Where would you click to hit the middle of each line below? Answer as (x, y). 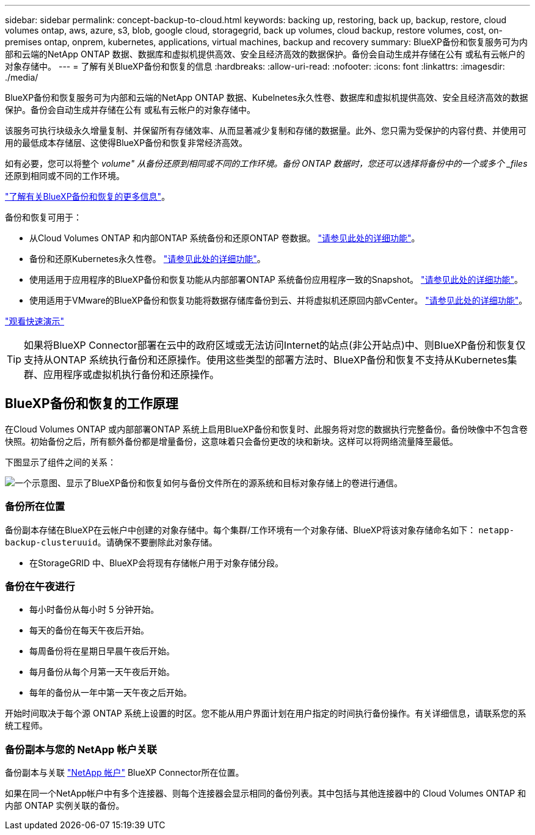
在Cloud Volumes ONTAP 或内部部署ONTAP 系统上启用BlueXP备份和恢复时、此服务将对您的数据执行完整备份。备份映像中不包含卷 (266, 429)
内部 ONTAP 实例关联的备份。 (65, 806)
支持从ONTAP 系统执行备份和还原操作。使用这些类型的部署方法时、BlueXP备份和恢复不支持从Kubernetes (266, 360)
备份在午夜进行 (40, 586)
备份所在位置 (35, 507)
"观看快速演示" (35, 321)
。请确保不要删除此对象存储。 (157, 542)
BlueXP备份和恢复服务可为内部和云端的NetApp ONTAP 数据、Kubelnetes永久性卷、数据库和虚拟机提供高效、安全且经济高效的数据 (267, 97)
